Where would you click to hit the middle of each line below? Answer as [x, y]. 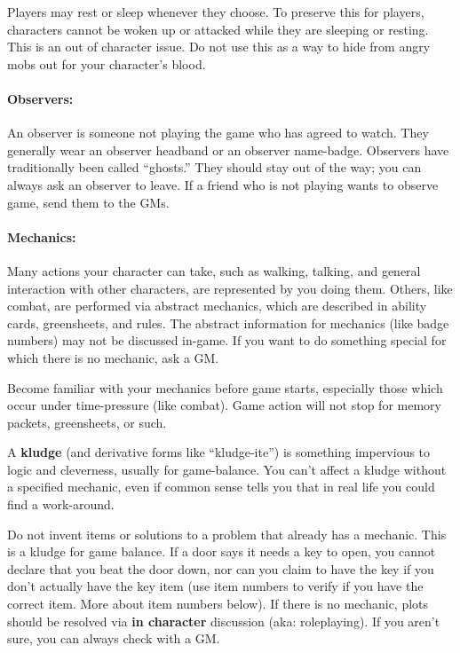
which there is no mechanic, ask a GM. [113, 357]
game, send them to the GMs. [88, 202]
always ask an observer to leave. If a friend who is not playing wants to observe [223, 184]
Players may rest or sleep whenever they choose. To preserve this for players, [216, 12]
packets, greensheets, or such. [87, 422]
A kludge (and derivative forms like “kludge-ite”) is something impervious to [219, 452]
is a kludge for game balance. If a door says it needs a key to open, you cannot [222, 551]
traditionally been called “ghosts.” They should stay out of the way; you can [214, 167]
